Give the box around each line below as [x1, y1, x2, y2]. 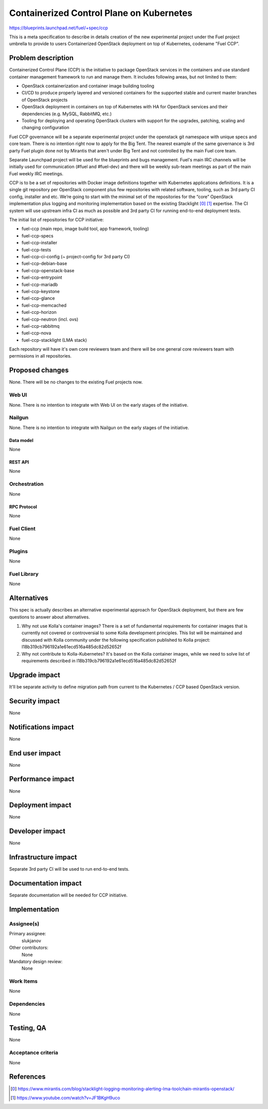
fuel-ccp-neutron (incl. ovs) [21, 316, 79, 322]
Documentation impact [9, 879, 82, 887]
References [9, 1073, 46, 1081]
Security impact [9, 697, 60, 705]
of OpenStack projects [21, 97, 68, 103]
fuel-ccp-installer [21, 240, 58, 246]
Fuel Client [9, 525, 36, 532]
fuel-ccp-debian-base [21, 261, 67, 267]
